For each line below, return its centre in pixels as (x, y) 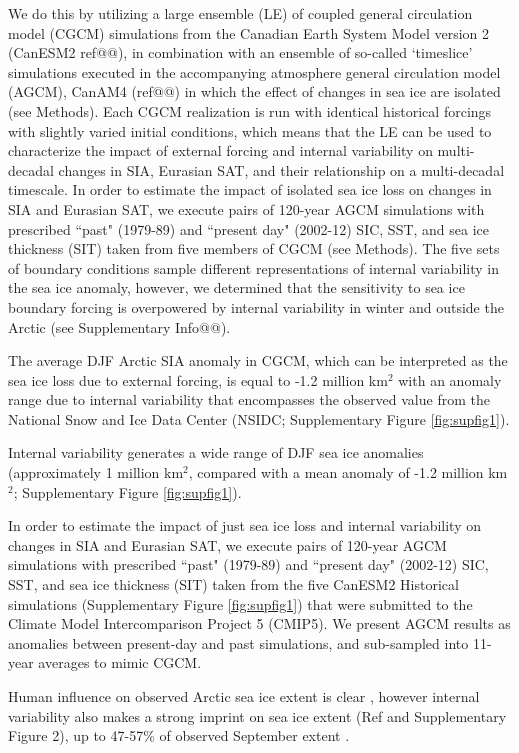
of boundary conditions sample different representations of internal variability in (253, 267)
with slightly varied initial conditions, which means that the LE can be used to (250, 130)
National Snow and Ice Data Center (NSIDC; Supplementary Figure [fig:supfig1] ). (259, 418)
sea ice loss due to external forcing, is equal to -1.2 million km (198, 379)
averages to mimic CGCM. (120, 662)
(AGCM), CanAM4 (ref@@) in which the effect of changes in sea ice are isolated (254, 91)
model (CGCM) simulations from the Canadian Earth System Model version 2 (249, 32)
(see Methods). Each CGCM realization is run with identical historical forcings (250, 110)
